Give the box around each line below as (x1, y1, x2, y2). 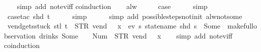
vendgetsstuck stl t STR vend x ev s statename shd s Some (7, 20, 221, 31)
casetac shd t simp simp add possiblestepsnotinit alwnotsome (7, 10, 242, 21)
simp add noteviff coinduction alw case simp (17, 1, 208, 11)
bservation (4, 30, 36, 40)
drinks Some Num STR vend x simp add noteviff (39, 30, 233, 40)
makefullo (227, 20, 257, 31)
